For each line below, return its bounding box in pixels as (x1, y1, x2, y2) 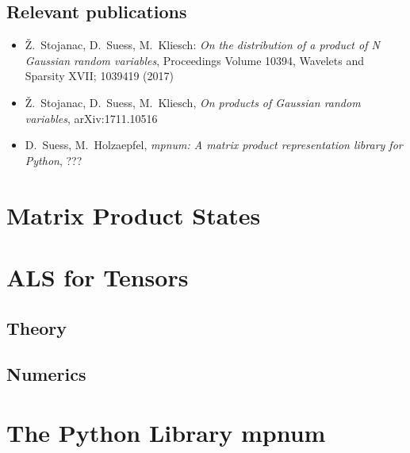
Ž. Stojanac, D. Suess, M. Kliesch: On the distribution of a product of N (25, 36, 380, 53)
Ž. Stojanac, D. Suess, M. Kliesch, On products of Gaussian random (25, 94, 361, 110)
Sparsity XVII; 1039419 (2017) (25, 67, 174, 84)
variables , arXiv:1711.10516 (25, 109, 158, 126)
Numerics (6, 362, 86, 386)
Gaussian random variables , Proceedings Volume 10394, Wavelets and (25, 52, 364, 68)
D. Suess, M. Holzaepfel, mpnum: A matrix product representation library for (25, 136, 403, 153)
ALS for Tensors (6, 260, 189, 293)
